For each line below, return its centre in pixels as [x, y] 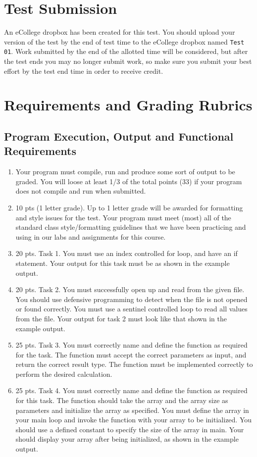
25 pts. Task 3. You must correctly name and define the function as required [131, 345]
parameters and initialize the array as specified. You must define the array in [132, 410]
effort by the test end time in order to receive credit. [84, 71]
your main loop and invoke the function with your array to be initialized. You [134, 420]
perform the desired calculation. [64, 374]
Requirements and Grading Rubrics [128, 105]
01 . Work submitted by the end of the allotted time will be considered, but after [126, 51]
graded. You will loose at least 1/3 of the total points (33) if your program [129, 181]
